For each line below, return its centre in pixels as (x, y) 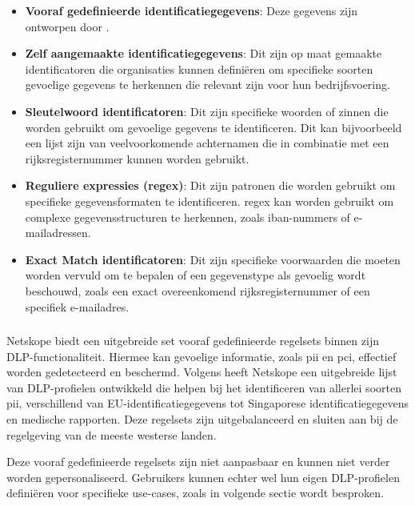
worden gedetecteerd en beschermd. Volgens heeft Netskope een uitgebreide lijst (202, 372)
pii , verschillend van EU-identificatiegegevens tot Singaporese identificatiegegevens (208, 403)
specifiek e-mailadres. (77, 306)
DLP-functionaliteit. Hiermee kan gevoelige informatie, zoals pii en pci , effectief (202, 356)
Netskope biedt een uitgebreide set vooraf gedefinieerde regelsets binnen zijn (193, 341)
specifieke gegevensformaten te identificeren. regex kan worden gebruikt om (209, 201)
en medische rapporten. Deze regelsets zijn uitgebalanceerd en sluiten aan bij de (202, 418)
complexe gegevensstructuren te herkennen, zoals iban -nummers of (188, 217)
